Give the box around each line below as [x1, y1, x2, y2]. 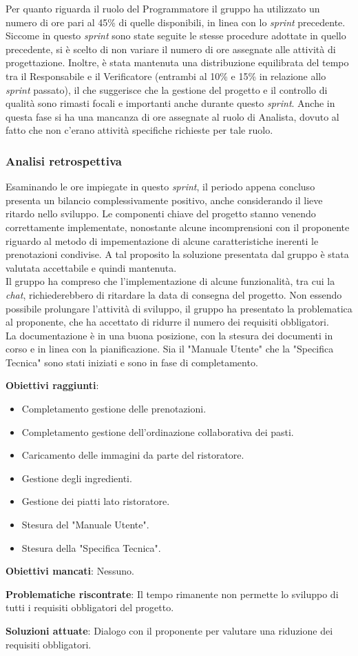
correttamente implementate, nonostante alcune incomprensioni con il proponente [6, 219, 350, 234]
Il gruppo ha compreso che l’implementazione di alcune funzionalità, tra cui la [6, 274, 335, 288]
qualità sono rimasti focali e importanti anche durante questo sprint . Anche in [6, 96, 335, 110]
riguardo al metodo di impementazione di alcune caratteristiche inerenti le [6, 233, 319, 248]
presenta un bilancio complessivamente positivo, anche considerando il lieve [6, 192, 323, 207]
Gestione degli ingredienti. [21, 470, 132, 485]
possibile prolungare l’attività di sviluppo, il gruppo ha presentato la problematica [6, 301, 352, 315]
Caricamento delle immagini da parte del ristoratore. [21, 448, 244, 462]
